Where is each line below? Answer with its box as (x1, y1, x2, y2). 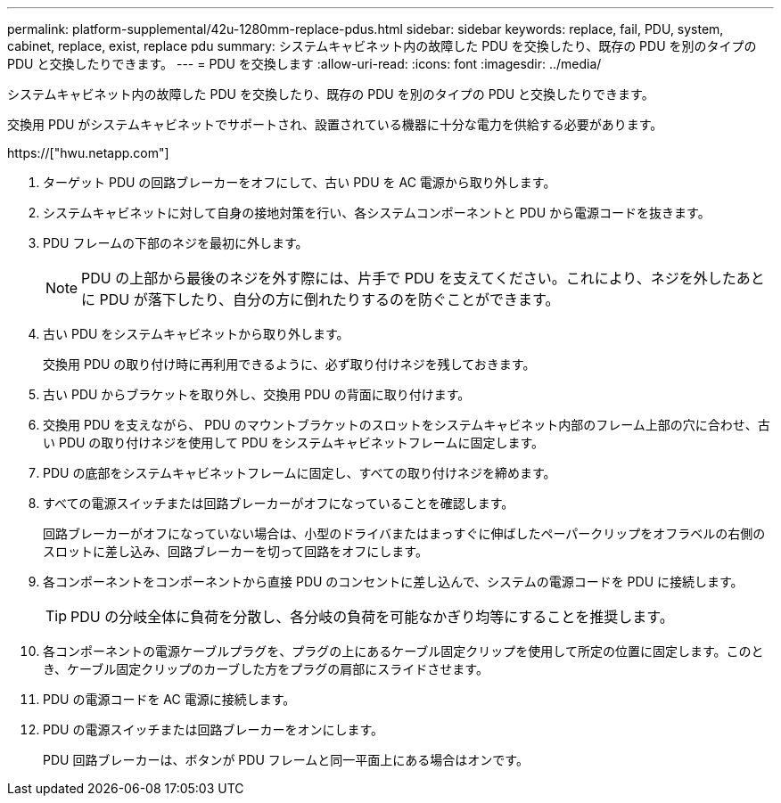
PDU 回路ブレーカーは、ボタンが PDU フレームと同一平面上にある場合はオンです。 (43, 752, 529, 767)
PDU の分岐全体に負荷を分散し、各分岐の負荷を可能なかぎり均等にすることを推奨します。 (70, 608, 674, 626)
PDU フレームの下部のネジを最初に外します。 (43, 235, 308, 250)
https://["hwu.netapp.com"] (7, 145, 169, 160)
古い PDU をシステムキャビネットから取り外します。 (43, 326, 349, 341)
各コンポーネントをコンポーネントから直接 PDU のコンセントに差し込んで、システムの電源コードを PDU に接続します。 (43, 574, 744, 589)
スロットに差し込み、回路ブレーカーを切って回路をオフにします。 (43, 544, 428, 559)
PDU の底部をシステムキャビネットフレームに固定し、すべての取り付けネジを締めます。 (43, 465, 556, 480)
